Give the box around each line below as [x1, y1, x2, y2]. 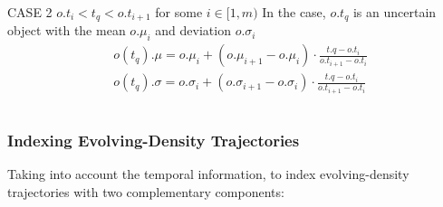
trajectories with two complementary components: [7, 182, 284, 201]
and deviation [155, 21, 231, 40]
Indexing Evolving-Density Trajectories [7, 128, 300, 151]
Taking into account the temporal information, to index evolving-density [7, 165, 409, 183]
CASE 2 [7, 3, 53, 21]
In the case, [262, 3, 326, 21]
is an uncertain [352, 3, 437, 21]
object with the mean [7, 21, 126, 40]
